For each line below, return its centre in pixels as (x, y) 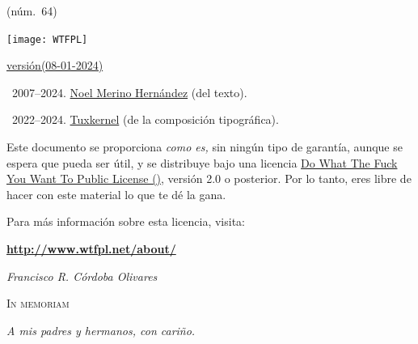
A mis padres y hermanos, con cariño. (101, 330)
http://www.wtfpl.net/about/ (91, 248)
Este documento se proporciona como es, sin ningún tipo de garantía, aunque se (205, 147)
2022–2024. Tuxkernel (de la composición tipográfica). (145, 119)
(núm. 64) (32, 11)
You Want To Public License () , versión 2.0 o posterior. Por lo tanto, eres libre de (209, 178)
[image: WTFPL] (47, 39)
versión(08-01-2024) (55, 65)
